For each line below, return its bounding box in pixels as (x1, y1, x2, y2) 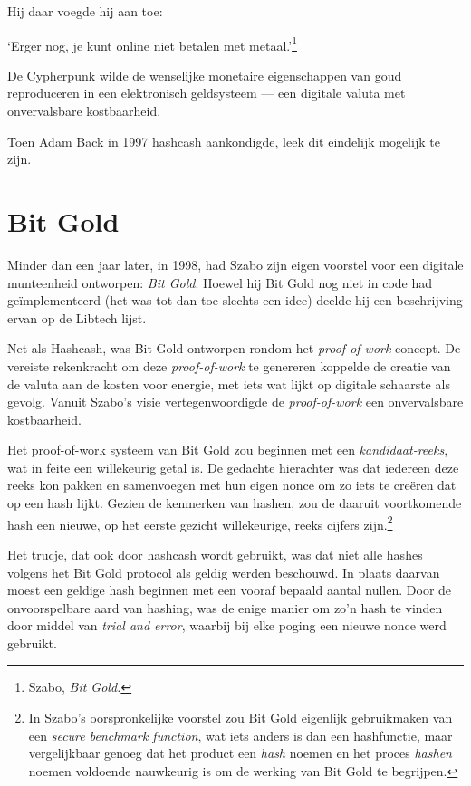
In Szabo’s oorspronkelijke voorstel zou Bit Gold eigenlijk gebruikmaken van (28, 708, 453, 727)
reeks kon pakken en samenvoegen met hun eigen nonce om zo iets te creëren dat (7, 475, 457, 494)
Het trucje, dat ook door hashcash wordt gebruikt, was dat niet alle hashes (7, 544, 423, 563)
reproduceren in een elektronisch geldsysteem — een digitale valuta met (7, 83, 406, 102)
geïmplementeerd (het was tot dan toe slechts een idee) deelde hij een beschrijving (7, 291, 463, 310)
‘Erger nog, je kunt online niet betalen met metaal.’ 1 (7, 33, 297, 54)
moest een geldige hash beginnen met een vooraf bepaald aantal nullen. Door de (7, 580, 452, 599)
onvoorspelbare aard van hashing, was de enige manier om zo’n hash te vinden (7, 598, 443, 617)
